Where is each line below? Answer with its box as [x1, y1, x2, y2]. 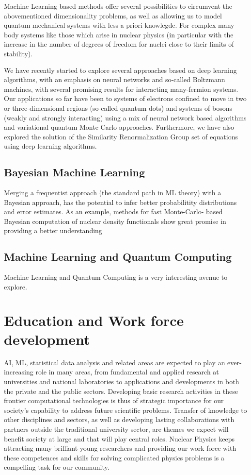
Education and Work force [4, 310, 184, 330]
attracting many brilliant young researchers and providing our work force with [4, 443, 236, 453]
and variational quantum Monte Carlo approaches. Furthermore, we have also [4, 122, 235, 132]
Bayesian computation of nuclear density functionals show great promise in [4, 216, 226, 226]
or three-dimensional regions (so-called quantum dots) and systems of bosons [4, 102, 232, 113]
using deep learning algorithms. [4, 141, 97, 151]
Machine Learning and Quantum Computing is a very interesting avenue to [4, 272, 228, 282]
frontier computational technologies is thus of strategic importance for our [4, 395, 224, 406]
